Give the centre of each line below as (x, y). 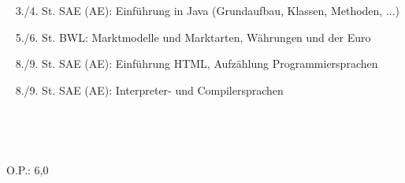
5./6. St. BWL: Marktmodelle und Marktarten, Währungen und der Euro (193, 37)
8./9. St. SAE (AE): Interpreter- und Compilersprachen (149, 90)
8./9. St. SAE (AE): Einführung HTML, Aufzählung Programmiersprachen (197, 63)
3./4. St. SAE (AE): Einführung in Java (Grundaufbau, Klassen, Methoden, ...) (208, 10)
